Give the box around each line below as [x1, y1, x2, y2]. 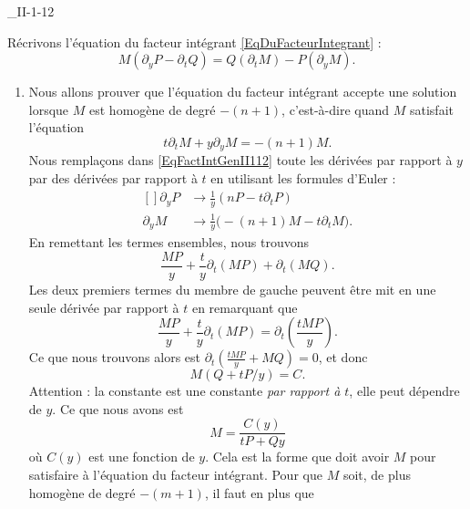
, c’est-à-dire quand [281, 99, 390, 119]
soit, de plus [342, 465, 411, 484]
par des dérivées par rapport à [28, 169, 198, 188]
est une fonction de [88, 447, 195, 466]
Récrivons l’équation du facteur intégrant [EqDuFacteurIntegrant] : [7, 32, 382, 51]
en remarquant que [191, 297, 298, 317]
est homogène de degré [89, 99, 216, 119]
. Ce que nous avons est [52, 399, 184, 418]
